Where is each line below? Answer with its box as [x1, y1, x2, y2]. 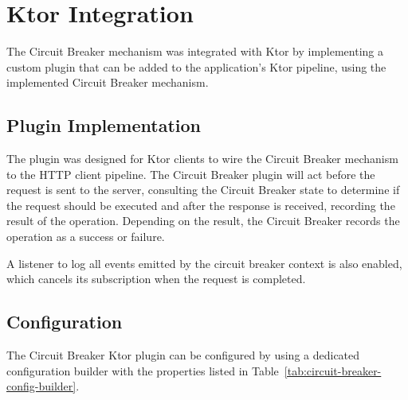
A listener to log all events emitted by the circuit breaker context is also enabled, [6, 254, 402, 271]
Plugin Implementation [6, 113, 201, 138]
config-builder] [6, 378, 76, 394]
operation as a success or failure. [6, 228, 165, 245]
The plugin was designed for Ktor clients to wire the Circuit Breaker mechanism [6, 150, 398, 167]
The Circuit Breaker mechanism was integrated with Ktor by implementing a [6, 43, 384, 60]
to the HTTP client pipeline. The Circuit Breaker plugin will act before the [6, 165, 375, 182]
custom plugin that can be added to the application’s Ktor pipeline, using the [6, 58, 386, 75]
